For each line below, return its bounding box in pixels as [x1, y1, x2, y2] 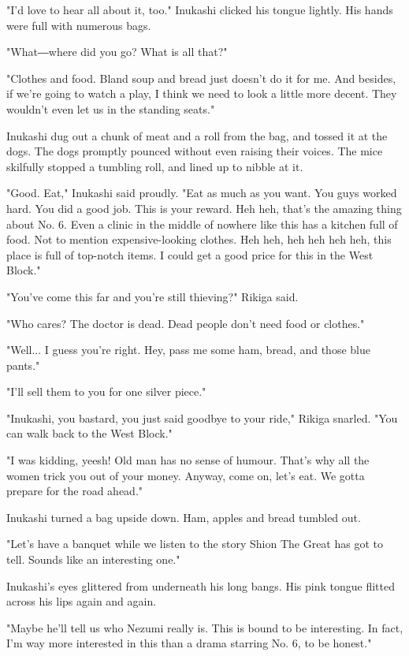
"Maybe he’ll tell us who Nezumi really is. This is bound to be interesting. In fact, [6, 619, 403, 635]
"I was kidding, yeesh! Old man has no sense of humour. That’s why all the [6, 452, 370, 468]
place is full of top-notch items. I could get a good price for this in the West [6, 246, 374, 263]
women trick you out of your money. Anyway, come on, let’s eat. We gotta [6, 467, 365, 483]
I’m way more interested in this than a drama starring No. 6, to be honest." [6, 635, 372, 651]
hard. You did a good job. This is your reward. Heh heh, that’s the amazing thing [6, 199, 402, 216]
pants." [6, 356, 40, 373]
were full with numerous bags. [6, 17, 151, 33]
